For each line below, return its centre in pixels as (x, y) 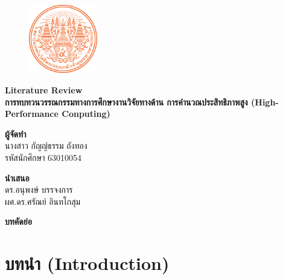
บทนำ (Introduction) (87, 263)
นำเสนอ (17, 177)
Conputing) (86, 114)
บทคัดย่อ (18, 221)
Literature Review (44, 89)
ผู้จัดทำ (16, 133)
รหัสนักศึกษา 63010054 (43, 157)
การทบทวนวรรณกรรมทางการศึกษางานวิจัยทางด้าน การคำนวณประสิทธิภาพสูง (126, 102)
